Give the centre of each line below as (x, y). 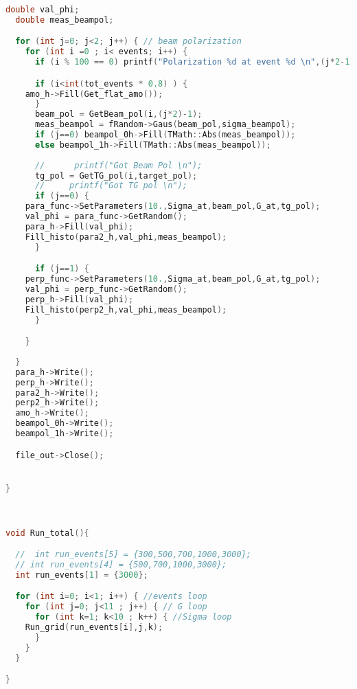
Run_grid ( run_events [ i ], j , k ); (94, 627)
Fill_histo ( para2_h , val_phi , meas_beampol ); (126, 237)
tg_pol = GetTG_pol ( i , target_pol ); (116, 176)
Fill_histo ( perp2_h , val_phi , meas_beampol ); (126, 309)
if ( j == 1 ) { (62, 269)
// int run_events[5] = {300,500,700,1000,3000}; (133, 555)
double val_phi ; (43, 10)
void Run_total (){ (47, 533)
